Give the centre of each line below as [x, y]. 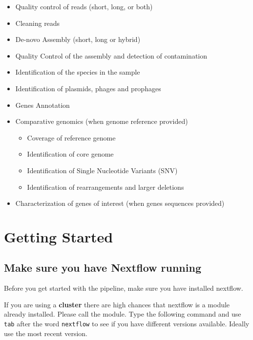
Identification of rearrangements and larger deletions [105, 187]
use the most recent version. [46, 333]
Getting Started [59, 236]
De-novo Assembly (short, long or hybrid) [78, 39]
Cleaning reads [38, 23]
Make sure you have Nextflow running [103, 268]
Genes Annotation [42, 105]
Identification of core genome [70, 154]
